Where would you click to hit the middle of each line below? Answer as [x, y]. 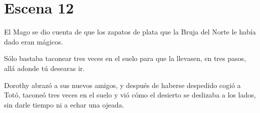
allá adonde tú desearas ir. [45, 68]
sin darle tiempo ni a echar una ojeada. [64, 104]
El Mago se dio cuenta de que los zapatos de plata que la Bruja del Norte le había [130, 32]
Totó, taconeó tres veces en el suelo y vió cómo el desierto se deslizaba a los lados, [130, 95]
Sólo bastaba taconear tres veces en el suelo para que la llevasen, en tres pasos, [125, 58]
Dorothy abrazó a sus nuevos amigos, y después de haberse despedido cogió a [122, 85]
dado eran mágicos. [34, 41]
